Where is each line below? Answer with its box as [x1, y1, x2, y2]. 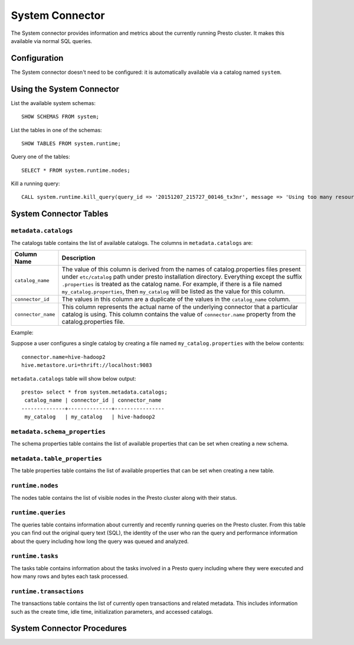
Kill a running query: [11, 180, 60, 187]
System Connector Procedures [11, 623, 127, 634]
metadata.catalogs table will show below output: [11, 375, 136, 382]
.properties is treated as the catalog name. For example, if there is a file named [61, 280, 283, 289]
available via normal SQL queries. [11, 37, 93, 44]
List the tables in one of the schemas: [11, 126, 103, 133]
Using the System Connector [11, 84, 120, 94]
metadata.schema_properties [11, 428, 106, 436]
